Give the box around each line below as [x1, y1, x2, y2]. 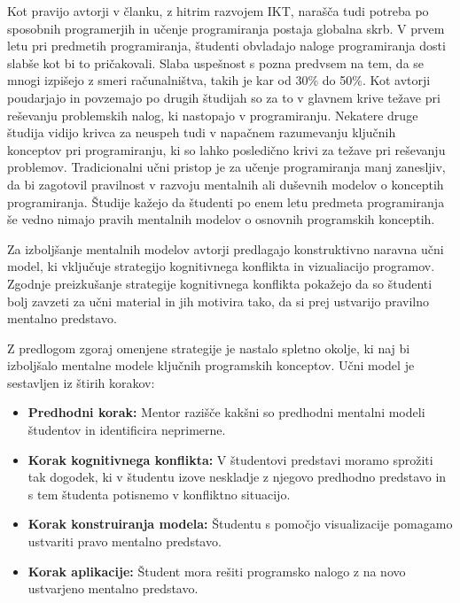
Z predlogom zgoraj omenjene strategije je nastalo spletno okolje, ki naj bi [7, 338, 410, 357]
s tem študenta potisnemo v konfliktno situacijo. [27, 484, 291, 503]
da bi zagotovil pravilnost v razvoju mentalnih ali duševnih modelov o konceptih [7, 174, 444, 193]
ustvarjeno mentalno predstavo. [27, 579, 199, 598]
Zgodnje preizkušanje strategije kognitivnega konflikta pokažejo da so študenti [7, 274, 433, 292]
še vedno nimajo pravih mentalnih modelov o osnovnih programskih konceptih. [7, 210, 435, 228]
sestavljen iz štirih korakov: [7, 373, 155, 391]
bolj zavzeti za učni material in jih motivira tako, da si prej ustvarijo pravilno [7, 291, 429, 310]
